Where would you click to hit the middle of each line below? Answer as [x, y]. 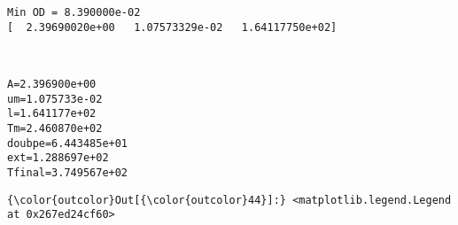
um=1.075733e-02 [55, 99]
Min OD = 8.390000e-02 [74, 12]
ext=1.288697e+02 [58, 158]
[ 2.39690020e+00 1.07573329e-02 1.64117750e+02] [172, 27]
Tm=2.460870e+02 [55, 128]
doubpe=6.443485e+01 [68, 143]
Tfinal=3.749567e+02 [68, 172]
